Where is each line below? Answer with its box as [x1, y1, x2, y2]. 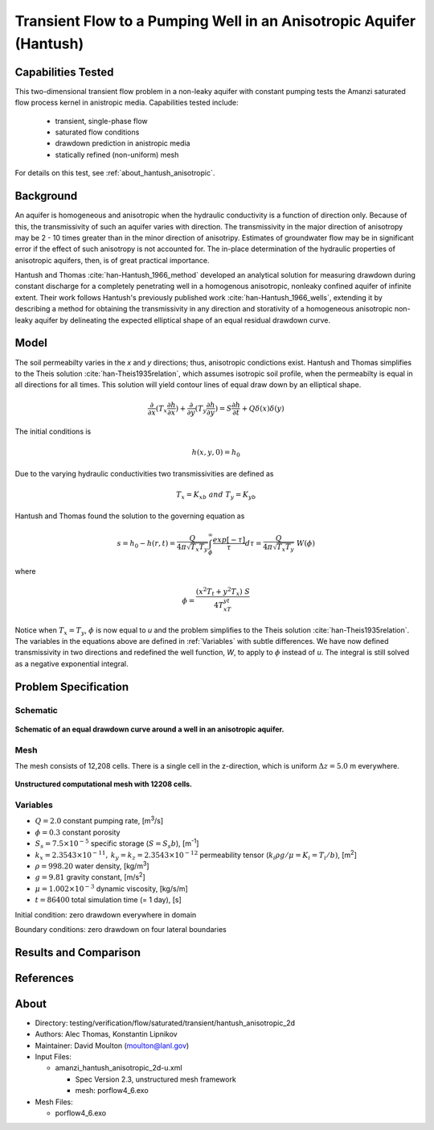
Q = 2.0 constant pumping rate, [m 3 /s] [35, 815, 164, 826]
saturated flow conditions [55, 127, 140, 137]
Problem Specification [14, 680, 129, 694]
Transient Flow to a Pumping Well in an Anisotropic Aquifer [14, 12, 416, 30]
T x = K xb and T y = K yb [175, 490, 256, 501]
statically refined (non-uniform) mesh [55, 150, 179, 159]
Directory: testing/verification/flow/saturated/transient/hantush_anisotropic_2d [35, 1018, 296, 1028]
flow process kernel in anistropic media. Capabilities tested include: [14, 97, 239, 108]
